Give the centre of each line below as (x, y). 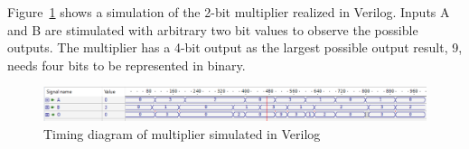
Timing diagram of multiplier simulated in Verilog (182, 133)
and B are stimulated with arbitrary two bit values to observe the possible (213, 29)
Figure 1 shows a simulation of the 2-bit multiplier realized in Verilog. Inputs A (229, 12)
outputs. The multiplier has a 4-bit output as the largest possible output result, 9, (235, 47)
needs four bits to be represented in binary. (127, 65)
